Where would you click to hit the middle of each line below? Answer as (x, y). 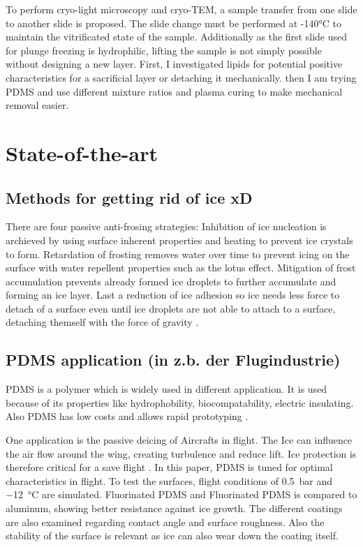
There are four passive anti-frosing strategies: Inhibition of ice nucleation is (166, 226)
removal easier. (37, 105)
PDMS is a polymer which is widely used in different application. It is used (166, 389)
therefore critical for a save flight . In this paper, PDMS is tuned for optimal (169, 467)
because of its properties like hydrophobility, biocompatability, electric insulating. (180, 402)
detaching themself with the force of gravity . (102, 322)
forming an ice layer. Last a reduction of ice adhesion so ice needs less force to (173, 295)
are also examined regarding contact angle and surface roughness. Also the (165, 522)
